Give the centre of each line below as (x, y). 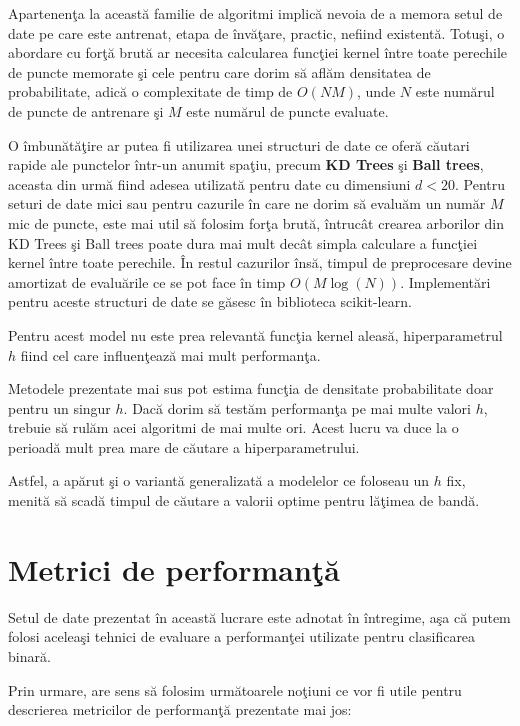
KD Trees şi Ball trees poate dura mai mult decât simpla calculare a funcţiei (243, 242)
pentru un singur (59, 407)
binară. (29, 655)
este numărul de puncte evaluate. (287, 110)
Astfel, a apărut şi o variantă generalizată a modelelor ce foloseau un (219, 480)
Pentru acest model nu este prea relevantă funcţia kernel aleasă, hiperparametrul (255, 334)
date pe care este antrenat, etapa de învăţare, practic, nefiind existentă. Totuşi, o (256, 32)
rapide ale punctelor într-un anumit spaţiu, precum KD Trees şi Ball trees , (246, 164)
